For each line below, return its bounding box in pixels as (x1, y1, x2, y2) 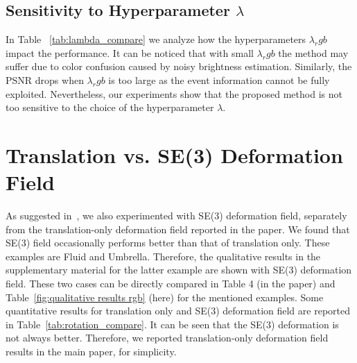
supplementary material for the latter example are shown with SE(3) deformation (6, 262, 352, 277)
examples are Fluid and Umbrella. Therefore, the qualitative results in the (6, 248, 321, 263)
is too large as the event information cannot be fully (108, 72, 330, 87)
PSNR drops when (6, 72, 84, 87)
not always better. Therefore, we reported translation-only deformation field (6, 330, 329, 345)
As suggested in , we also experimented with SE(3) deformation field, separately (6, 208, 347, 223)
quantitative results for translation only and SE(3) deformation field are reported (6, 303, 350, 318)
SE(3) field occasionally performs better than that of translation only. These (6, 235, 330, 250)
